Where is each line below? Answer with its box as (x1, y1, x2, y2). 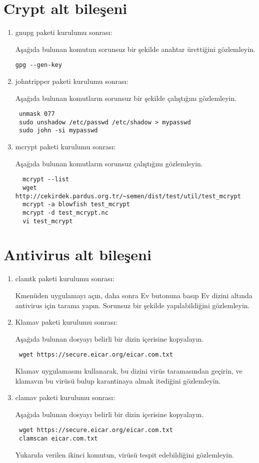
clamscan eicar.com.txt (18, 435, 98, 443)
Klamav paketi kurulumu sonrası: (15, 317, 117, 327)
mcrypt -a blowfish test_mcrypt (22, 201, 130, 208)
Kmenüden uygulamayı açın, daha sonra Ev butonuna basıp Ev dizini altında (15, 290, 252, 300)
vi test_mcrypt (22, 217, 73, 225)
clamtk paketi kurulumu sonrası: (15, 273, 114, 284)
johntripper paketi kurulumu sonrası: (15, 75, 128, 86)
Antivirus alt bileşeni (3, 244, 151, 265)
